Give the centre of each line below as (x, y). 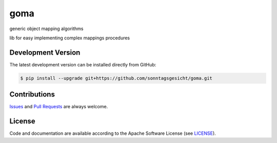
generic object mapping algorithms (46, 29)
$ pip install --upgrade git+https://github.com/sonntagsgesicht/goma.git (116, 78)
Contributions (32, 94)
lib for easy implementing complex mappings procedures (70, 38)
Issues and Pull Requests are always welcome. (59, 107)
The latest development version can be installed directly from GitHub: (83, 64)
